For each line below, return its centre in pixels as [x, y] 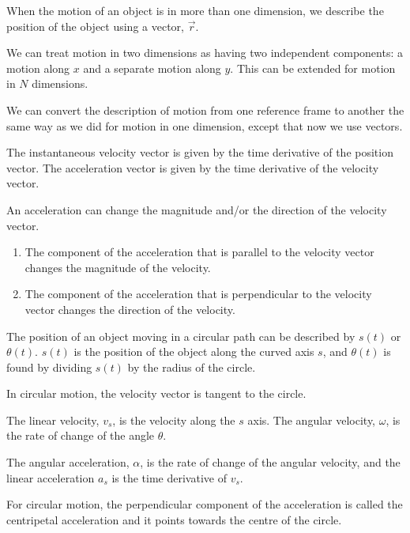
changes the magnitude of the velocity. [118, 267]
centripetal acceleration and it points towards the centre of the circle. [174, 519]
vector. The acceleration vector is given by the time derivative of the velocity [193, 167]
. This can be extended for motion [313, 68]
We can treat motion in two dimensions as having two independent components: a [205, 53]
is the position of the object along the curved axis [194, 352]
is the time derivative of [169, 477]
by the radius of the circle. [192, 367]
